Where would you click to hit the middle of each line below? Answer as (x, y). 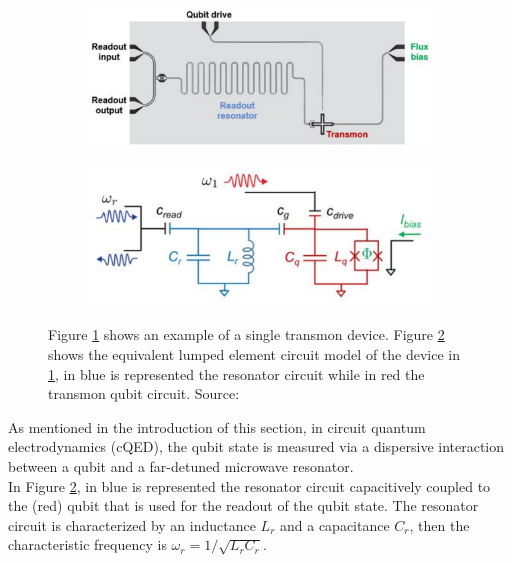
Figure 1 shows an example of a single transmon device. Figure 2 (246, 334)
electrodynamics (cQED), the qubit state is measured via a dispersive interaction (256, 446)
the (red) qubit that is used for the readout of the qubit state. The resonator (243, 505)
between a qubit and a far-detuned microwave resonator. (181, 465)
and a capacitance (334, 524)
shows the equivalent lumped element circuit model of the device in (254, 353)
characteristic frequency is (87, 544)
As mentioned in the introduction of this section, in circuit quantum (217, 426)
